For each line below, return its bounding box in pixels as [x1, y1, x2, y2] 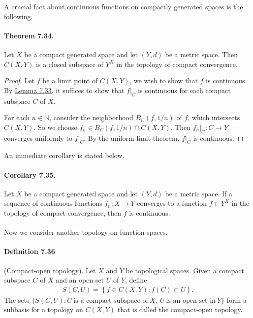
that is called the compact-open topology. [117, 304, 243, 315]
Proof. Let [4, 75, 34, 86]
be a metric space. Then [165, 49, 238, 59]
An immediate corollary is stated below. [4, 150, 125, 160]
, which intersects [188, 112, 240, 123]
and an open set [56, 275, 104, 285]
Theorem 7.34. [4, 30, 54, 40]
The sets [4, 294, 30, 305]
